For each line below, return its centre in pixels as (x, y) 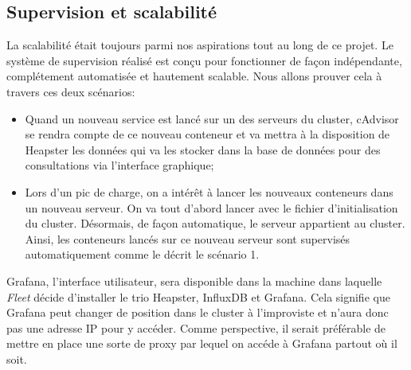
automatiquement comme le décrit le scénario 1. (142, 254)
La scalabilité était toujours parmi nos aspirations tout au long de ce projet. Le (200, 45)
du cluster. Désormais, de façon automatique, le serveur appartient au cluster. (215, 223)
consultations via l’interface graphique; (119, 165)
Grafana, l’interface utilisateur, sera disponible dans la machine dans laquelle (194, 280)
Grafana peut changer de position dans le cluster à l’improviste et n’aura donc (198, 312)
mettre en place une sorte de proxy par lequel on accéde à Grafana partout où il (202, 343)
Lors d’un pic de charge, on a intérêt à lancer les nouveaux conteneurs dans (209, 191)
